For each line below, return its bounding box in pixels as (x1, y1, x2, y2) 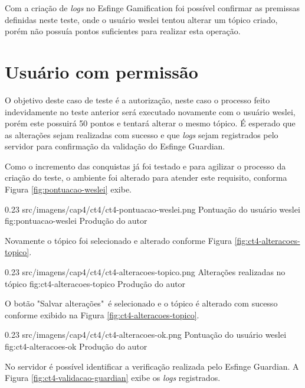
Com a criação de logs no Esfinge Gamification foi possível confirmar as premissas (5, 2, 300, 14)
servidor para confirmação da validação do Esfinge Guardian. (5, 140, 225, 152)
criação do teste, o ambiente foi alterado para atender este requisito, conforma (5, 171, 287, 184)
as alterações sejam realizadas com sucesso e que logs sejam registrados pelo (5, 128, 278, 141)
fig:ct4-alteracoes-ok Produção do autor (5, 340, 147, 352)
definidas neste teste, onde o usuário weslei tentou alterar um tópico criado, (5, 13, 278, 25)
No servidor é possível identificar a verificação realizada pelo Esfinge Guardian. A (5, 360, 299, 372)
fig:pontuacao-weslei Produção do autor (5, 214, 147, 227)
